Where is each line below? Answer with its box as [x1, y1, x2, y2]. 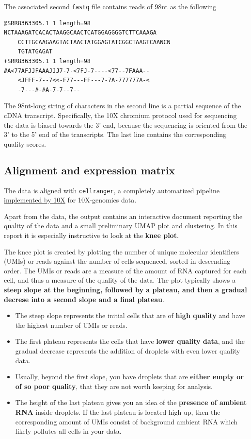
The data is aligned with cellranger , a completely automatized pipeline [4, 185, 220, 195]
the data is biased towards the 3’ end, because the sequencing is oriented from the [4, 119, 248, 130]
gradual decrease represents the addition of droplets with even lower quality [15, 345, 240, 355]
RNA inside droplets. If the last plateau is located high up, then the [15, 406, 220, 417]
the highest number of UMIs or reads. [15, 320, 127, 330]
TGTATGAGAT [17, 48, 53, 55]
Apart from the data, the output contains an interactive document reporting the [4, 211, 243, 221]
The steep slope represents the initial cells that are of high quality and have [15, 310, 246, 321]
